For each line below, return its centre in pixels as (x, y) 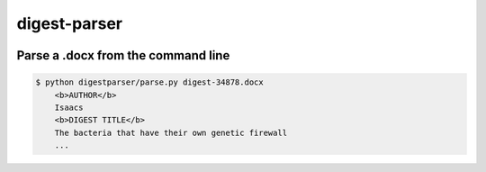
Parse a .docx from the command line (123, 55)
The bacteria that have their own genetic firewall (171, 132)
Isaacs (69, 107)
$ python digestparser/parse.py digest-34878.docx (150, 82)
